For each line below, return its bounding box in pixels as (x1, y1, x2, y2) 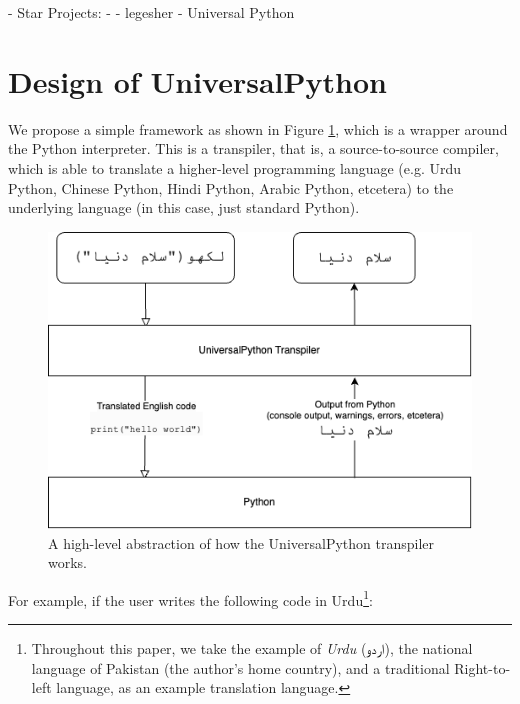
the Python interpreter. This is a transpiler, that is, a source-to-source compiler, (8, 138, 499, 159)
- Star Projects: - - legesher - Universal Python (8, 2, 295, 22)
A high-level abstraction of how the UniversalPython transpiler (48, 532, 435, 553)
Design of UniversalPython (8, 60, 387, 101)
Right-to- (454, 657, 511, 678)
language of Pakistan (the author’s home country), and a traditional (31, 657, 450, 678)
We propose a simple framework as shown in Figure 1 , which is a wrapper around (8, 118, 508, 139)
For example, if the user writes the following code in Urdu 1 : (8, 586, 373, 610)
